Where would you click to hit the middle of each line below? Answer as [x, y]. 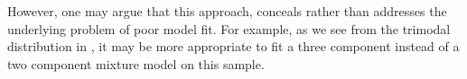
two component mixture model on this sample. [136, 63]
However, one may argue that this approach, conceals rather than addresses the [227, 11]
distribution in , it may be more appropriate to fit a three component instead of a [233, 46]
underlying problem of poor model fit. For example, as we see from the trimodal [229, 28]
